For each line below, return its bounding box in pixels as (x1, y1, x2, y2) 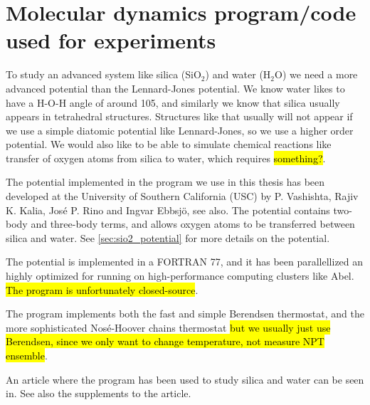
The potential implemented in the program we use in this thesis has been (6, 174, 325, 189)
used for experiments (6, 26, 216, 55)
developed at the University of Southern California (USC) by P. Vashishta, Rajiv (6, 189, 359, 204)
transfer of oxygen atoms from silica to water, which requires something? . (6, 150, 326, 165)
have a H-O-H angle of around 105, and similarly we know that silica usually (6, 95, 340, 110)
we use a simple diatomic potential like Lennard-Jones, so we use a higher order (6, 122, 354, 137)
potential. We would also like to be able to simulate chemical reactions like (6, 137, 332, 152)
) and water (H (205, 67, 271, 82)
